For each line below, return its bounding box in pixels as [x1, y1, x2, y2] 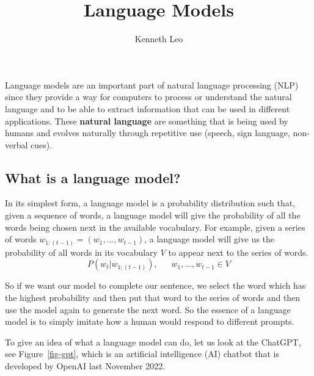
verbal [5, 138, 28, 151]
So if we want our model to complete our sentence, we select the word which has [5, 279, 306, 292]
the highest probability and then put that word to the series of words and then [5, 291, 301, 303]
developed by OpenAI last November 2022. [5, 359, 166, 372]
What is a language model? [5, 168, 181, 187]
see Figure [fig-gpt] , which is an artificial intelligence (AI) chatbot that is [5, 347, 279, 360]
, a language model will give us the [144, 233, 275, 245]
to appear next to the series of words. [168, 245, 309, 258]
